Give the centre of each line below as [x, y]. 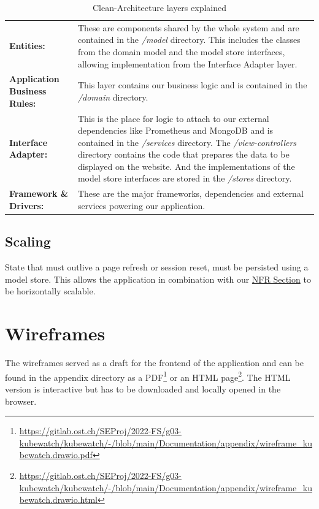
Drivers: [27, 205]
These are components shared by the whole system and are [188, 27]
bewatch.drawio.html [59, 499]
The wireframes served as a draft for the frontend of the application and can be [154, 363]
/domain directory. [113, 97]
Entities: [27, 46]
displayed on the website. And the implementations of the [186, 166]
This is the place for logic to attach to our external [173, 118]
